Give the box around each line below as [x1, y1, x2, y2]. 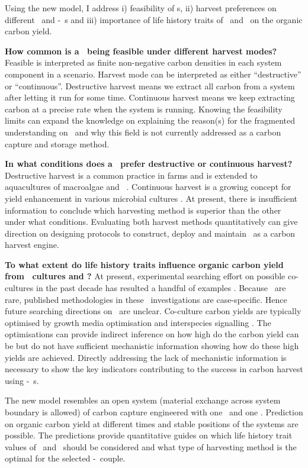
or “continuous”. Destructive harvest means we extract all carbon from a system [5, 79, 295, 92]
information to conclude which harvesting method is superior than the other [5, 204, 281, 216]
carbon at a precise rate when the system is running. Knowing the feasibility [5, 102, 283, 115]
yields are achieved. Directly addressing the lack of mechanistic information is [5, 351, 287, 363]
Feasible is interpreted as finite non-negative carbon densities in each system [5, 56, 282, 69]
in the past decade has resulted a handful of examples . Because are [36, 282, 286, 294]
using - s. [5, 374, 39, 386]
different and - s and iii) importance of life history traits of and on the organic [5, 13, 303, 25]
